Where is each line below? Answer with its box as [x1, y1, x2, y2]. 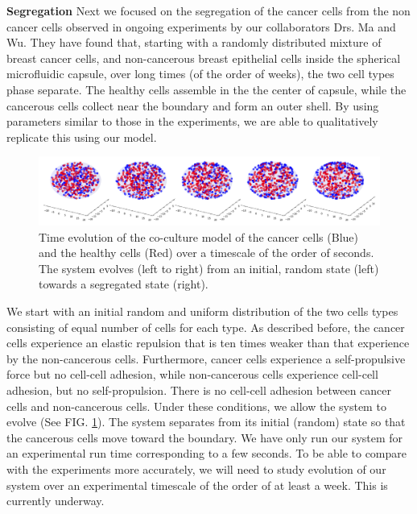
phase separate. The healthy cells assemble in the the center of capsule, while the [6, 81, 407, 97]
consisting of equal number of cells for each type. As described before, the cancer [6, 318, 405, 335]
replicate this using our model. [6, 128, 157, 145]
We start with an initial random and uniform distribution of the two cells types [6, 303, 398, 320]
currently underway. [6, 492, 105, 509]
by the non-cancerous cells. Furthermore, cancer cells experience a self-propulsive [6, 350, 406, 367]
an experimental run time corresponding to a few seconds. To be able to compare [6, 445, 407, 462]
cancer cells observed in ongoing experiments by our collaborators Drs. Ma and [6, 18, 396, 35]
